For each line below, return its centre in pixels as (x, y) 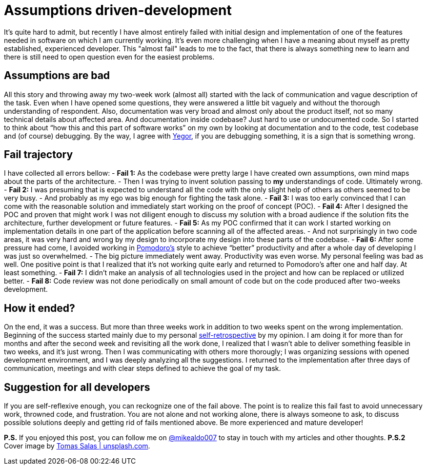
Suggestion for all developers (77, 387)
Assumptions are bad (57, 76)
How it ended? (40, 308)
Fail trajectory (39, 155)
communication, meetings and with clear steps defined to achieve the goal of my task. (142, 368)
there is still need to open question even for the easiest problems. (109, 57)
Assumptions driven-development (118, 10)
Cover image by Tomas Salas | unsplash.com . (77, 446)
